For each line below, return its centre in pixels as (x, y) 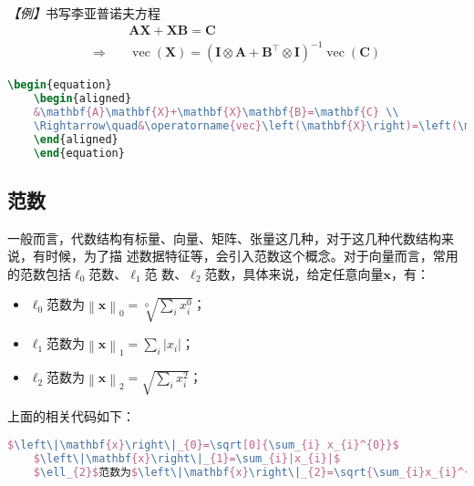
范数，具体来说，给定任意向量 (294, 273)
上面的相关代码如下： (71, 416)
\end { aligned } (76, 139)
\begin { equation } (60, 85)
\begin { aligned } (82, 99)
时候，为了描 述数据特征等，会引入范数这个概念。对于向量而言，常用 (252, 256)
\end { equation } (79, 153)
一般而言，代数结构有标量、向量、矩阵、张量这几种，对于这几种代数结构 (224, 238)
